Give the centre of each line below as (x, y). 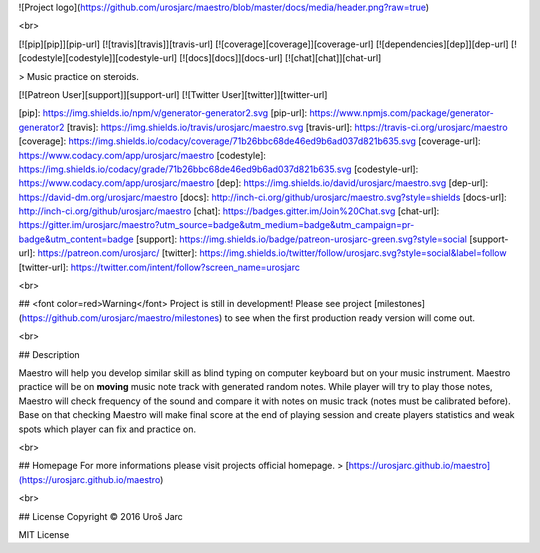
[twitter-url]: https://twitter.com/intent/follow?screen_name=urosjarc (159, 267)
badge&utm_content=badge (76, 239)
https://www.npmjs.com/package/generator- (401, 113)
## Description (49, 354)
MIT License (44, 534)
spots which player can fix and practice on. (107, 429)
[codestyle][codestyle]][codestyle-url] (98, 58)
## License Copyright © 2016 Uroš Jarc (101, 516)
